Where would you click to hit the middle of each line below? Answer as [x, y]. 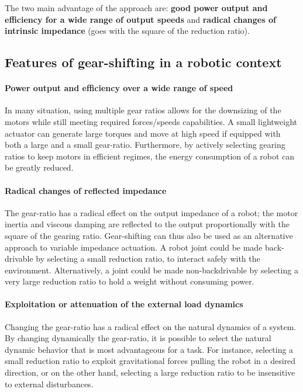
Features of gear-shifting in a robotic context [143, 62]
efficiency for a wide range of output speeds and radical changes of [140, 19]
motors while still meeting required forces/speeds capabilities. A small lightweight [151, 121]
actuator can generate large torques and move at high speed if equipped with [143, 133]
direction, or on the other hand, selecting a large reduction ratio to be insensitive [150, 372]
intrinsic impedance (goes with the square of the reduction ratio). [127, 31]
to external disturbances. [49, 384]
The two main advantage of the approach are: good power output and [136, 8]
